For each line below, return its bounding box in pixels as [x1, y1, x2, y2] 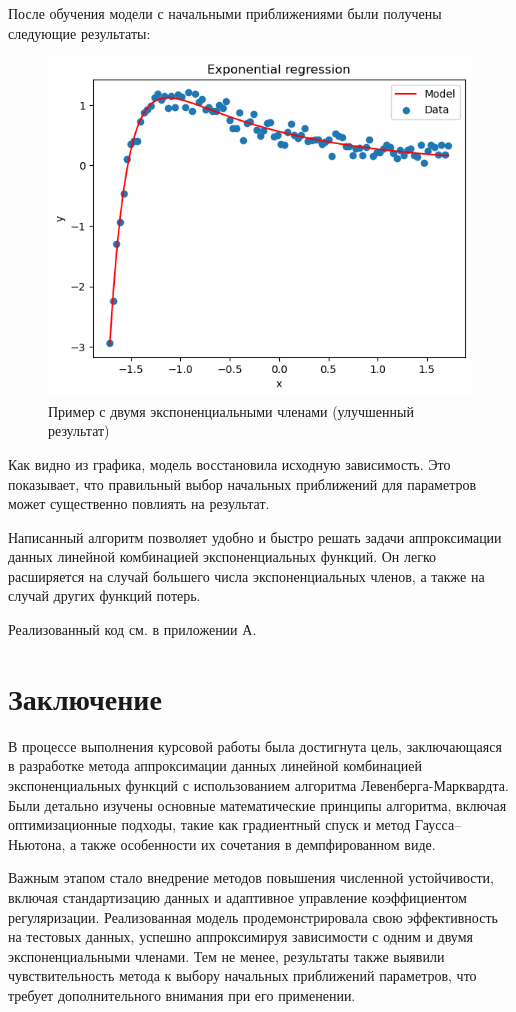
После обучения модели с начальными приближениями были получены [8, 3, 442, 23]
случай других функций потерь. [8, 585, 201, 606]
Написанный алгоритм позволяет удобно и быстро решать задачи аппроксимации [8, 526, 502, 547]
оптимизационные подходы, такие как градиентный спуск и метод [8, 814, 411, 835]
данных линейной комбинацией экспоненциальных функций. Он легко [8, 546, 437, 567]
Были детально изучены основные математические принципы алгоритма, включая [8, 794, 507, 815]
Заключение [8, 677, 162, 718]
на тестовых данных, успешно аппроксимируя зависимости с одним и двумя [8, 926, 473, 947]
